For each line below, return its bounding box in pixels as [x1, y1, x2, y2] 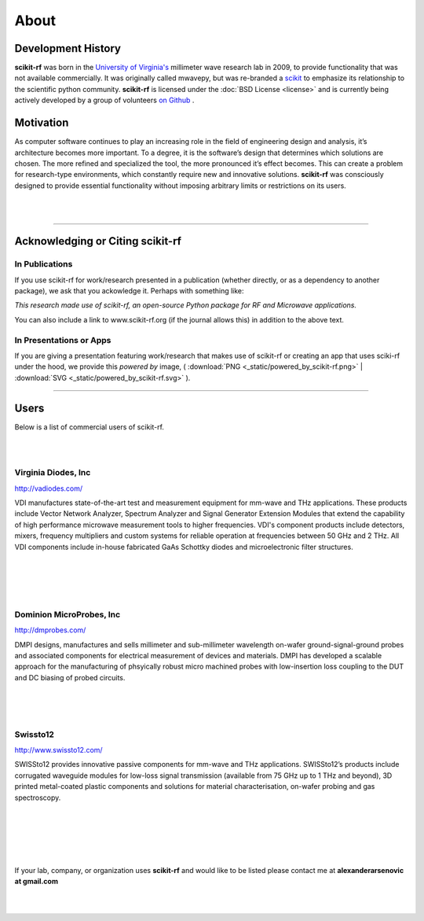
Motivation [14, 116, 69, 130]
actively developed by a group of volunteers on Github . [14, 95, 195, 105]
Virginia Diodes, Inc [14, 467, 91, 478]
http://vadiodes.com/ [14, 484, 83, 493]
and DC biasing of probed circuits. [14, 672, 126, 682]
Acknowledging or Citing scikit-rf [14, 234, 182, 248]
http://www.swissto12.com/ [14, 746, 103, 755]
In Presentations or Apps [14, 334, 111, 345]
